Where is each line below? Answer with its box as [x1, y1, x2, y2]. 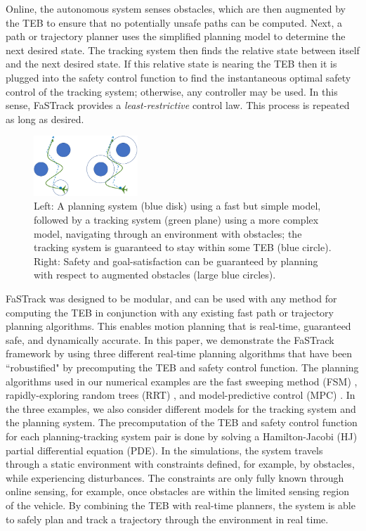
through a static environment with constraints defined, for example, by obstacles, [6, 456, 355, 471]
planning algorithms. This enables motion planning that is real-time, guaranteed [6, 319, 351, 333]
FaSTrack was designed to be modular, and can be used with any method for [6, 291, 337, 305]
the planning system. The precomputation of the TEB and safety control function [6, 415, 358, 430]
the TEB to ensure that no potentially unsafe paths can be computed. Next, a [6, 15, 342, 30]
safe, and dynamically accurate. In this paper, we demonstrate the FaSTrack [6, 332, 334, 347]
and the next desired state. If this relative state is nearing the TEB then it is [6, 56, 337, 71]
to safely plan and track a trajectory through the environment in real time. [6, 511, 329, 526]
